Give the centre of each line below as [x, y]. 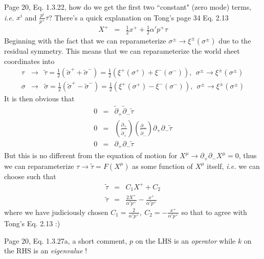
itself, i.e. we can [233, 166]
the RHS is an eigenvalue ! [46, 251]
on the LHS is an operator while [185, 240]
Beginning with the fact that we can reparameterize [85, 40]
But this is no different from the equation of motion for [91, 155]
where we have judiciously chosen [56, 212]
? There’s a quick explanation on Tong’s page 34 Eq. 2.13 [139, 17]
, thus [248, 155]
